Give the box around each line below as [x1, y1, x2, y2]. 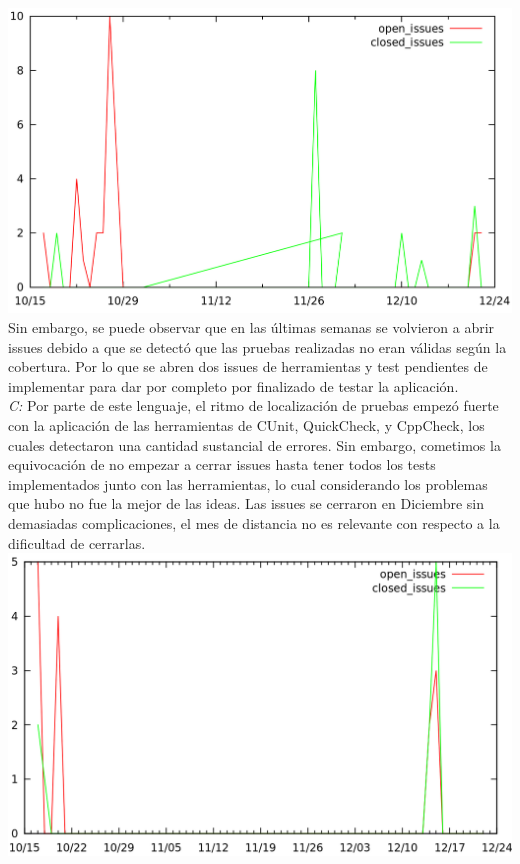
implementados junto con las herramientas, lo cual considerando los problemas [8, 473, 488, 494]
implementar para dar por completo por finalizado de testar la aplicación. [8, 375, 459, 396]
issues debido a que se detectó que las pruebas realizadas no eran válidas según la [8, 336, 507, 357]
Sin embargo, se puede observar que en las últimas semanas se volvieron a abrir [8, 317, 495, 338]
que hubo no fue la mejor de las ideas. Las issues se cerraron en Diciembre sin [8, 493, 484, 514]
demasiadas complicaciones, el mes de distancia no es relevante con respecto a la [8, 512, 500, 533]
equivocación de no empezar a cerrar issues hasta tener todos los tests [8, 454, 436, 475]
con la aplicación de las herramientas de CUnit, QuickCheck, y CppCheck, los [8, 415, 485, 436]
